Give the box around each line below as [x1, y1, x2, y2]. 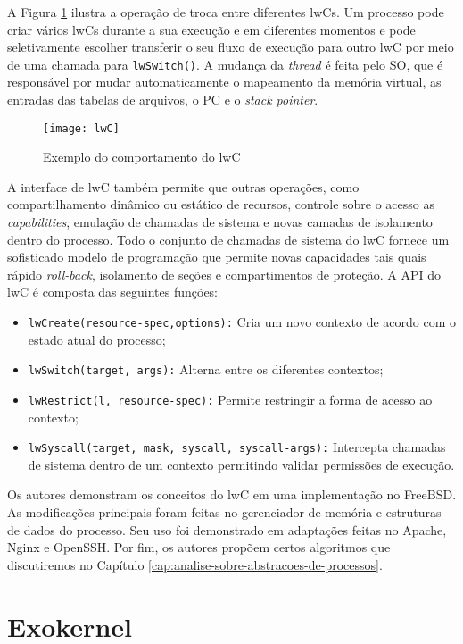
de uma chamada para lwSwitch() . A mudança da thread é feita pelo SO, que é [7, 54, 443, 73]
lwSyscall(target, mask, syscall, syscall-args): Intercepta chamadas [28, 438, 446, 456]
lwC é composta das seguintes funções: [7, 282, 219, 301]
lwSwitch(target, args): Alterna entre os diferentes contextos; [28, 360, 384, 379]
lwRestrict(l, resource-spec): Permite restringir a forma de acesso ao [28, 389, 433, 408]
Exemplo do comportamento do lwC [43, 147, 241, 166]
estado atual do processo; [28, 330, 166, 348]
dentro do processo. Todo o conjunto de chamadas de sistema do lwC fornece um [7, 230, 450, 248]
